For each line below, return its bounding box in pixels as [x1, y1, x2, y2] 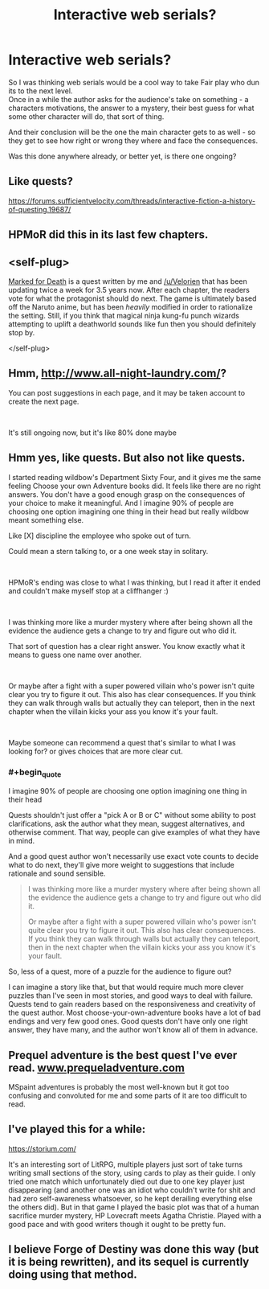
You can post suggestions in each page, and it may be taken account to [8, 388, 246, 397]
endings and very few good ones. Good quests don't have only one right [8, 1016, 248, 1026]
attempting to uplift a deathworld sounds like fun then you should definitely [8, 319, 257, 329]
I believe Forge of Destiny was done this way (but [8, 1242, 259, 1256]
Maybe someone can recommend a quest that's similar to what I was [8, 737, 236, 747]
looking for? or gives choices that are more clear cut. [8, 746, 183, 756]
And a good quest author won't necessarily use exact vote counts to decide [8, 852, 259, 861]
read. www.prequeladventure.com [8, 1061, 185, 1074]
